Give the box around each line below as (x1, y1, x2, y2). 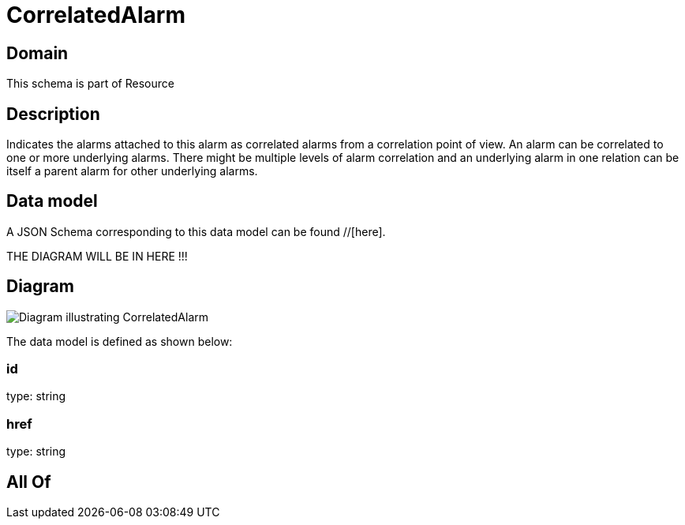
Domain (6, 43, 69, 63)
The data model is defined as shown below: (6, 334, 233, 348)
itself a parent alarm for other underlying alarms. (6, 164, 258, 178)
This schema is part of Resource (6, 77, 174, 91)
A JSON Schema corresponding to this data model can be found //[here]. (6, 224, 386, 238)
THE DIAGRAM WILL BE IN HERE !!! (6, 249, 188, 263)
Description (6, 103, 100, 124)
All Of (6, 471, 51, 492)
